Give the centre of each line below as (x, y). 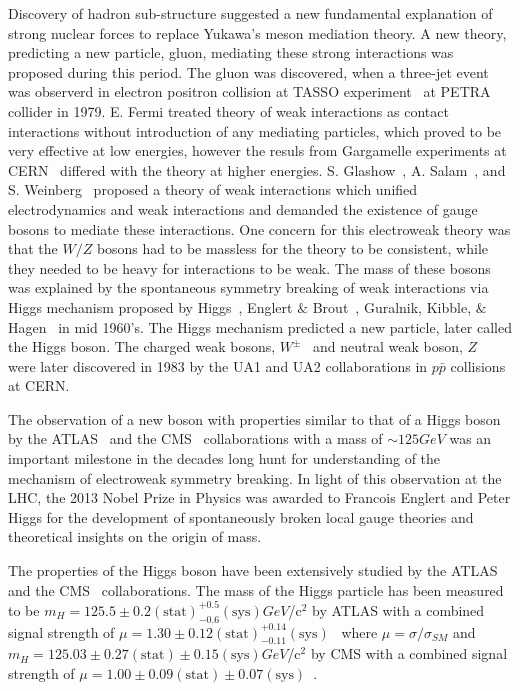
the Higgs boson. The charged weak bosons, (142, 346)
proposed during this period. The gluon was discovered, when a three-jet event (248, 71)
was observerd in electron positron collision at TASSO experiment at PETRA (249, 91)
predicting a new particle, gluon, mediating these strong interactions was (231, 52)
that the (33, 248)
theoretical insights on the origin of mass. (135, 536)
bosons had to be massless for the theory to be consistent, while (292, 248)
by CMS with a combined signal (409, 653)
